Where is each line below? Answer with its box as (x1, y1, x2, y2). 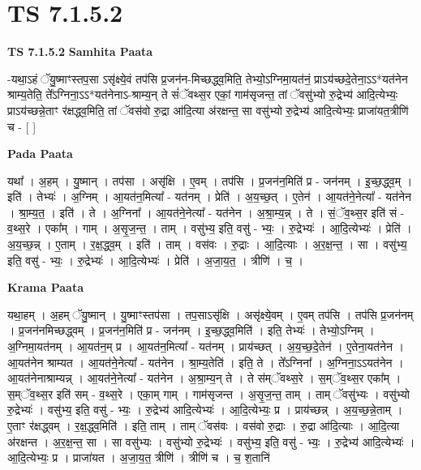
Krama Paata (7, 279, 84, 296)
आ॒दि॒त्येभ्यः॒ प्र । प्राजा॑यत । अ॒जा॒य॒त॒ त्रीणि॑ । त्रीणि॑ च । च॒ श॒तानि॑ (7, 449, 270, 466)
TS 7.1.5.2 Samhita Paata (7, 43, 153, 60)
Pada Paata (7, 145, 73, 162)
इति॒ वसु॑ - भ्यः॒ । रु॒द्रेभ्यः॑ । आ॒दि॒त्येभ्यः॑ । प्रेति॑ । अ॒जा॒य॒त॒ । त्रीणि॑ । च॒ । (7, 251, 304, 268)
